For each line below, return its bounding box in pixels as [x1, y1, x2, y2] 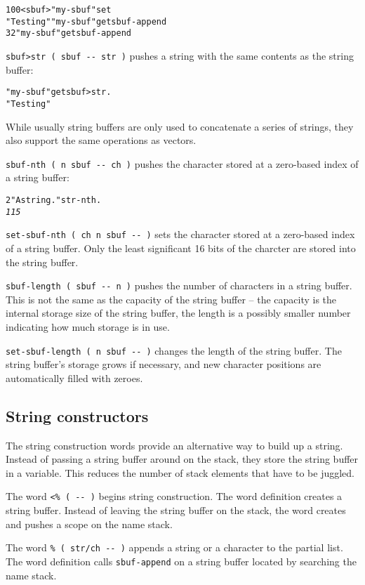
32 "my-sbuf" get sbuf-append [6, 28, 131, 39]
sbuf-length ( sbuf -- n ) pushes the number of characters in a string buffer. [6, 278, 352, 293]
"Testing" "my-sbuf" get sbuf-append [6, 16, 167, 27]
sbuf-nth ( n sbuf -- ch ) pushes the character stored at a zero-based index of [6, 156, 359, 171]
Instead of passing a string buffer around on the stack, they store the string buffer [6, 452, 359, 466]
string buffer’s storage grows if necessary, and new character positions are [6, 357, 321, 372]
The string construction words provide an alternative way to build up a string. [6, 438, 343, 452]
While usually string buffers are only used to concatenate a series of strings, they [6, 119, 354, 133]
